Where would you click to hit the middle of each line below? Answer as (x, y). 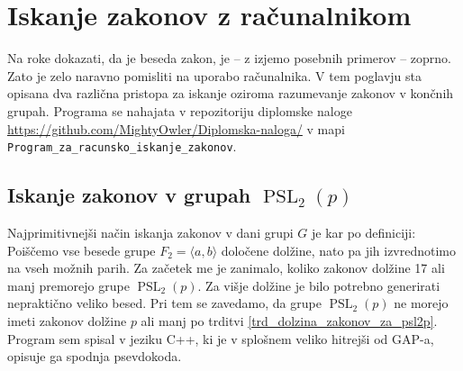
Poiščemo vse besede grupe (82, 250)
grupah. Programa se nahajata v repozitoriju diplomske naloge (180, 110)
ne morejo (421, 303)
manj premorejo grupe (68, 285)
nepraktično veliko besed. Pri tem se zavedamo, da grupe (164, 303)
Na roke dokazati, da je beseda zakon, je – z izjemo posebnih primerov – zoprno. (230, 58)
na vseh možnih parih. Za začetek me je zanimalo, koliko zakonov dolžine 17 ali (226, 268)
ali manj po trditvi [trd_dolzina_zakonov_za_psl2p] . (289, 320)
